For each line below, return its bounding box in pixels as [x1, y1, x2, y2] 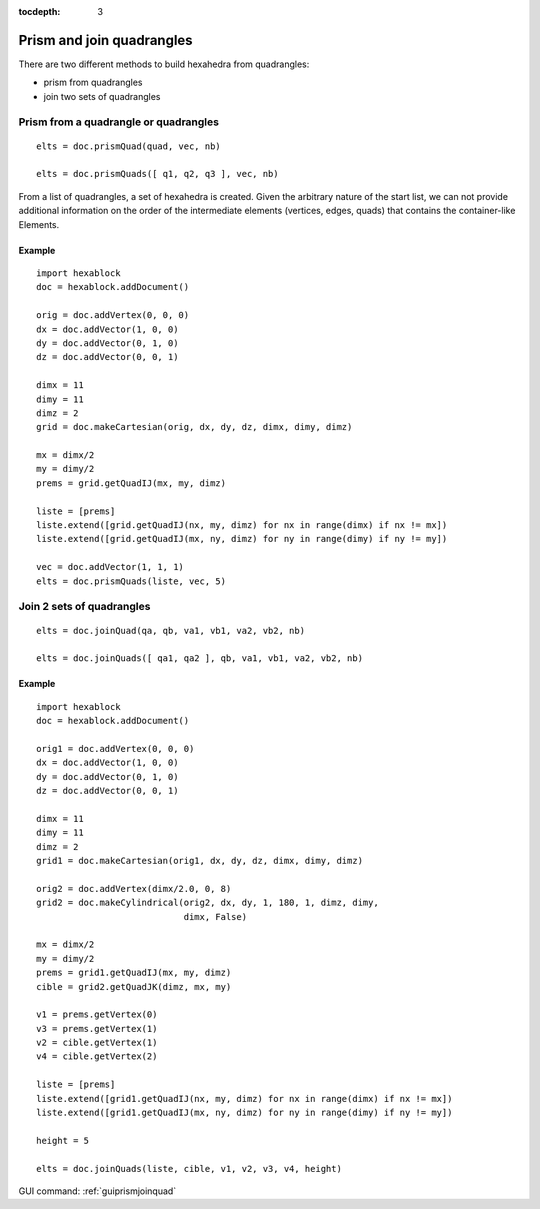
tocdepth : [18, 6, 61, 17]
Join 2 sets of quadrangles [18, 600, 151, 614]
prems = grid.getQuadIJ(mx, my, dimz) [36, 477, 227, 489]
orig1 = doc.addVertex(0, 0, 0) [36, 743, 195, 754]
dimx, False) [183, 911, 248, 922]
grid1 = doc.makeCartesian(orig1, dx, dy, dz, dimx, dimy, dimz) [36, 855, 364, 866]
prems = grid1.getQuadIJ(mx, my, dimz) [36, 967, 232, 979]
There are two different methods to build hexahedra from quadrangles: [18, 58, 310, 70]
